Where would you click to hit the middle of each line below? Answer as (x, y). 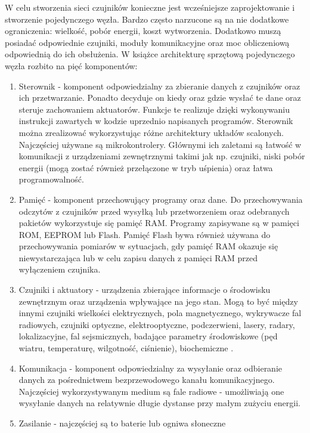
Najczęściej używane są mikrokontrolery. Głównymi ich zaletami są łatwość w (160, 144)
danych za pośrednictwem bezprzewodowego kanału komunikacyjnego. (147, 380)
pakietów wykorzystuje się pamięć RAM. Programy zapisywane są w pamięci (159, 223)
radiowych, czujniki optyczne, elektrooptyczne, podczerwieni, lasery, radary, (157, 324)
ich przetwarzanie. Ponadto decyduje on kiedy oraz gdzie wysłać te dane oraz (160, 98)
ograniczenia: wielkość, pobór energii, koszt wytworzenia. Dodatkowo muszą (143, 31)
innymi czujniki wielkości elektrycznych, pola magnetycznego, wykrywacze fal (160, 313)
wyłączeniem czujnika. (60, 269)
